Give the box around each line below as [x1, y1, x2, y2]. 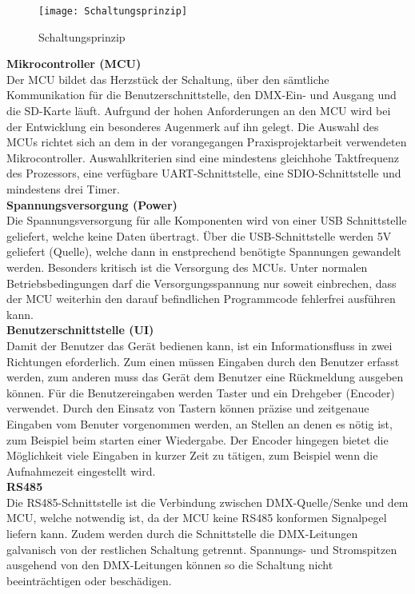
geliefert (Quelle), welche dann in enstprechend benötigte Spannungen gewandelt [6, 243, 401, 260]
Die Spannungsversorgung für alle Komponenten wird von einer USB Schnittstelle [6, 212, 407, 229]
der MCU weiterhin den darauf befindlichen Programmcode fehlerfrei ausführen [6, 290, 396, 307]
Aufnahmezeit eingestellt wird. [6, 462, 156, 479]
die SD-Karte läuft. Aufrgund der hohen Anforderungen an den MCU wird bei [6, 102, 391, 119]
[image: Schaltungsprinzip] [38, 6, 188, 17]
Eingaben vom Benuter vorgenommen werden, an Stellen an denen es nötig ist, [6, 415, 393, 432]
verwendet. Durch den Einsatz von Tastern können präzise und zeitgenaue [6, 400, 369, 417]
